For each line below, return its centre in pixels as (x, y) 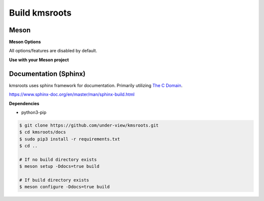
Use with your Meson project (39, 60)
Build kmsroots (40, 13)
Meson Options (25, 42)
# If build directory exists (54, 180)
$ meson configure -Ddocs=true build (65, 187)
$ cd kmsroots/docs (43, 132)
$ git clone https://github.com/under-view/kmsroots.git (89, 125)
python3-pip (34, 112)
